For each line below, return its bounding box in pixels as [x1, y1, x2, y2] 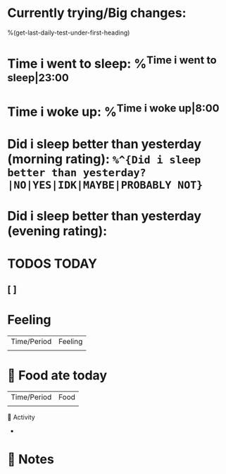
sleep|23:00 [7, 71, 69, 85]
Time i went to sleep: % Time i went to [7, 53, 217, 72]
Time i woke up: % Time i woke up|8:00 [7, 101, 220, 119]
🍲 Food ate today [7, 367, 108, 384]
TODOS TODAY [7, 256, 97, 271]
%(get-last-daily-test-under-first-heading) [7, 28, 130, 37]
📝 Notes [7, 451, 54, 467]
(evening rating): [7, 223, 108, 239]
